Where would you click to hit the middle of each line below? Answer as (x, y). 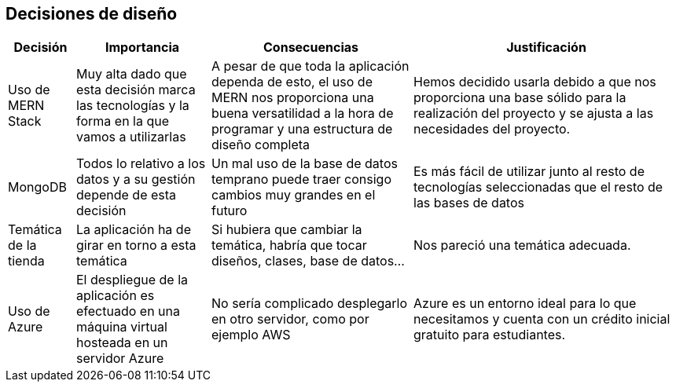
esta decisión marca (136, 90)
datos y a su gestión (136, 179)
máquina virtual (122, 327)
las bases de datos (469, 203)
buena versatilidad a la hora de (303, 113)
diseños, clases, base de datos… (308, 261)
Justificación (546, 48)
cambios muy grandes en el (294, 195)
